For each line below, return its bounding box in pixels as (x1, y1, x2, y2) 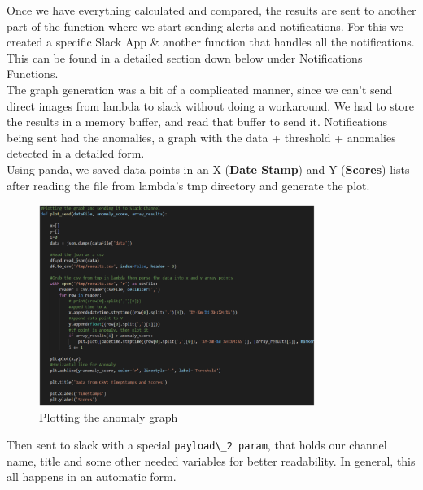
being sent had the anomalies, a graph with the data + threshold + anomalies (7, 128, 396, 145)
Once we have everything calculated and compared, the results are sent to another (7, 2, 416, 18)
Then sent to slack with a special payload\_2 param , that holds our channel (7, 436, 387, 453)
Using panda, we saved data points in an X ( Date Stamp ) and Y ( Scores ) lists (7, 160, 410, 177)
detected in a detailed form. (7, 145, 145, 162)
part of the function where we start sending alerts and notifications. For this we (7, 17, 403, 34)
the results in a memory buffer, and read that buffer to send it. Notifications (7, 113, 387, 130)
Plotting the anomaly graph (39, 409, 178, 426)
